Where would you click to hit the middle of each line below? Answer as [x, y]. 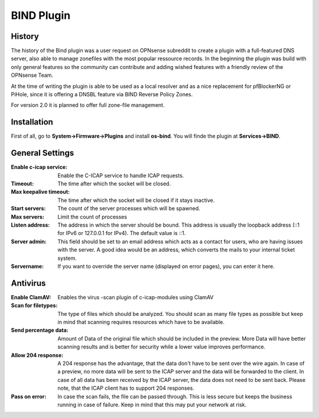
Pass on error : [29, 396]
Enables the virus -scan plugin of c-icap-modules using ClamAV [136, 297]
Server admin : [29, 241]
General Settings [43, 153]
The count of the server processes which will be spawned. [129, 208]
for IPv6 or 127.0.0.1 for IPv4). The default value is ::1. [122, 233]
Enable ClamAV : [31, 297]
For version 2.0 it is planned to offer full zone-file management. [88, 105]
